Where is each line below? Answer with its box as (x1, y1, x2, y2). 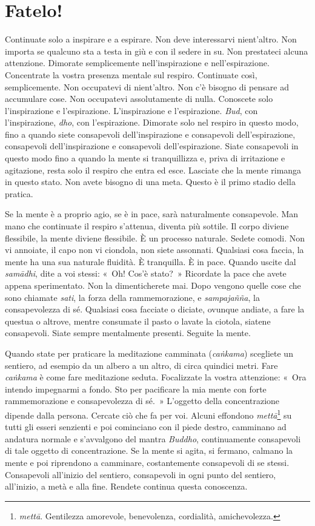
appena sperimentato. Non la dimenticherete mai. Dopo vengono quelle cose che (5, 279, 301, 291)
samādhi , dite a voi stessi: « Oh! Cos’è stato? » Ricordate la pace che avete (5, 267, 287, 280)
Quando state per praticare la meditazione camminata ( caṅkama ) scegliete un (5, 346, 293, 359)
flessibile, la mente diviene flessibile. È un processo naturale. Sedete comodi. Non (5, 231, 305, 244)
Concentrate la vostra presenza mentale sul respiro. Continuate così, (5, 68, 257, 81)
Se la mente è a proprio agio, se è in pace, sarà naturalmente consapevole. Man (5, 207, 299, 220)
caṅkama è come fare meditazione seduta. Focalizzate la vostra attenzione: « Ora (5, 371, 307, 383)
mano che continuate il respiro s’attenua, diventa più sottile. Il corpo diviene (5, 220, 289, 232)
